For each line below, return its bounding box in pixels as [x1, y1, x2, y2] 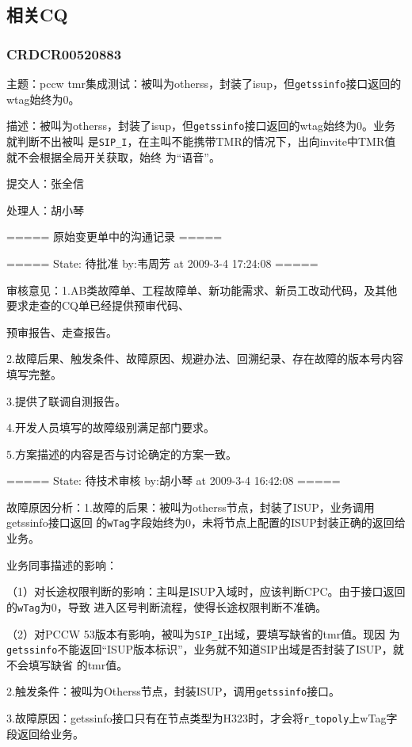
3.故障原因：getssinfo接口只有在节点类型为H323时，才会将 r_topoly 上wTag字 [6, 710, 398, 726]
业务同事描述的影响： [6, 556, 117, 573]
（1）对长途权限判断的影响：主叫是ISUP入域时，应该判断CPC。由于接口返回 [6, 583, 406, 600]
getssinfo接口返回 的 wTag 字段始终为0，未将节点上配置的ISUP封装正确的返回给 [6, 514, 406, 531]
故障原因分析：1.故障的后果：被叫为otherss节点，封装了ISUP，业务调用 [6, 498, 375, 515]
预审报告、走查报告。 [6, 323, 117, 340]
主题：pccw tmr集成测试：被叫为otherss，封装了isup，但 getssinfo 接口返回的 [6, 75, 402, 91]
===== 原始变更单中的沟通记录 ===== [6, 228, 223, 245]
